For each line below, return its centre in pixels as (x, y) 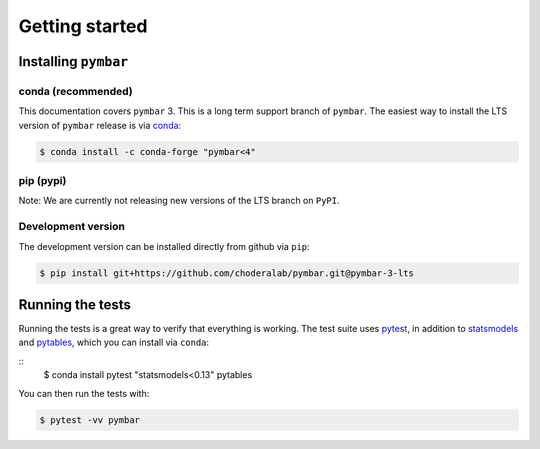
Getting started (83, 26)
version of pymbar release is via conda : (100, 125)
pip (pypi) (42, 181)
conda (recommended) (76, 91)
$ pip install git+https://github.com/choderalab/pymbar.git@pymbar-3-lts (227, 273)
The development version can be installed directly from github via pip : (164, 246)
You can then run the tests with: (84, 393)
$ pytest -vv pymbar (89, 419)
